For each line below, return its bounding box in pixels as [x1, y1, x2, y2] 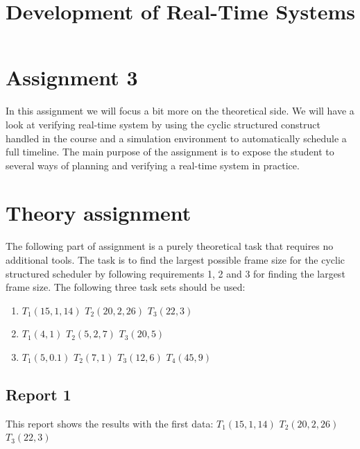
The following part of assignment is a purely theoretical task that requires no [6, 239, 334, 253]
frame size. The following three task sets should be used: [6, 280, 246, 294]
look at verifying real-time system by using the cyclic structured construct [6, 117, 321, 131]
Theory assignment [6, 198, 191, 227]
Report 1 [6, 383, 71, 405]
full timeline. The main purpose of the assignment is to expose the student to [6, 144, 334, 159]
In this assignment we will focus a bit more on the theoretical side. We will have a [6, 103, 354, 118]
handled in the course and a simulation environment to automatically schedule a [6, 130, 347, 145]
